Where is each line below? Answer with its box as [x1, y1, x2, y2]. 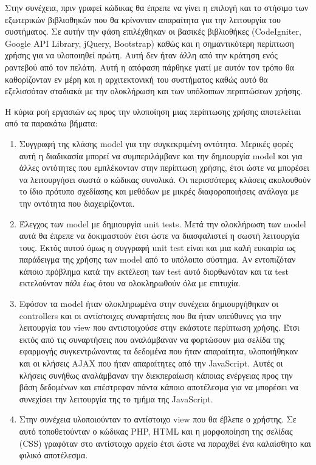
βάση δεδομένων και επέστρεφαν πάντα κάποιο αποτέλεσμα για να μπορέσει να [19, 381, 298, 393]
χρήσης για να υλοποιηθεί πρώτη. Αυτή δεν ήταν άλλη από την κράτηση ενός [5, 49, 278, 61]
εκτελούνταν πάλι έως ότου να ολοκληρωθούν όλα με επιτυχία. [19, 277, 241, 289]
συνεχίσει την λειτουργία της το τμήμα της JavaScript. [19, 392, 213, 405]
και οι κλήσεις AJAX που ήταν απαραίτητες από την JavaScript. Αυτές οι [19, 357, 283, 370]
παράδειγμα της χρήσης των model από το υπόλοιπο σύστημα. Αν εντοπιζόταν [19, 253, 296, 266]
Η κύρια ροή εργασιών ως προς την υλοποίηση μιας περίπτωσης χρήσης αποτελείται [5, 105, 301, 117]
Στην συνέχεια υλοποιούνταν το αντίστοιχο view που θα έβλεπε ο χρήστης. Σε [19, 413, 297, 425]
